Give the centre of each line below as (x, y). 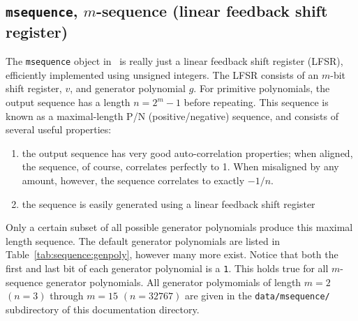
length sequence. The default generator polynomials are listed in (143, 240)
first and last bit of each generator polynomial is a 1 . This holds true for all (167, 268)
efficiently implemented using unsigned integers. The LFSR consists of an (162, 74)
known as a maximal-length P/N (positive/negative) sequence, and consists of (172, 115)
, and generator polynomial (128, 88)
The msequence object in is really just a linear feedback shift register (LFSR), (174, 61)
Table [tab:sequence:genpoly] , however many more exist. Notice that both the (172, 254)
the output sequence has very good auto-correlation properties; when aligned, (187, 152)
